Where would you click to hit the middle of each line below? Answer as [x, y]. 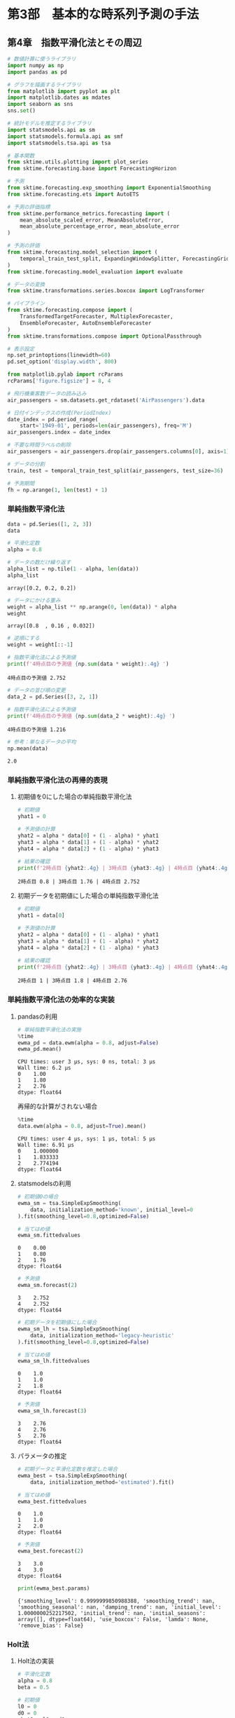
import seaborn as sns [40, 104]
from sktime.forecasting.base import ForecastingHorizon [92, 169]
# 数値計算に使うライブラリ [42, 59]
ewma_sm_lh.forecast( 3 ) [52, 1411]
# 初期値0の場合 [38, 1197]
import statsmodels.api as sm [51, 130]
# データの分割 [26, 464]
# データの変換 [26, 285]
